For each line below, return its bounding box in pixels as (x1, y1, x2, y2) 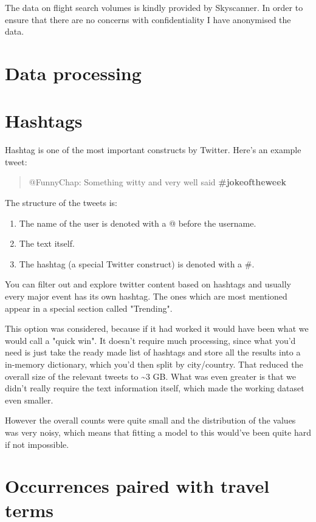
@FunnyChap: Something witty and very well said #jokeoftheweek (29, 176, 287, 188)
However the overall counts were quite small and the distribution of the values (5, 414, 296, 427)
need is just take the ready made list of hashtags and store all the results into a (5, 346, 301, 359)
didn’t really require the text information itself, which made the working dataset (5, 382, 304, 394)
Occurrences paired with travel (5, 473, 270, 498)
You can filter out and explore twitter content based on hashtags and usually (5, 278, 292, 290)
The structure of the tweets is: (5, 196, 117, 209)
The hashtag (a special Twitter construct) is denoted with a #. (19, 257, 255, 270)
